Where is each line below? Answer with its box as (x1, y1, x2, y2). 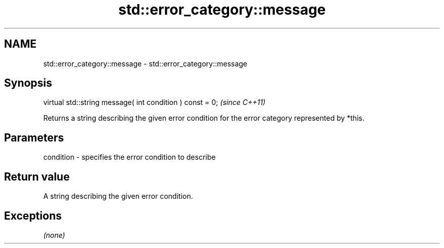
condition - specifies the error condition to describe (43, 153, 216, 162)
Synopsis (4, 77, 52, 90)
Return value (4, 170, 70, 183)
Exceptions (4, 209, 62, 222)
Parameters (4, 131, 64, 144)
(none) (43, 230, 65, 239)
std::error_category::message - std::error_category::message (43, 59, 247, 68)
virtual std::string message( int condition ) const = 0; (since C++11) (43, 98, 266, 107)
